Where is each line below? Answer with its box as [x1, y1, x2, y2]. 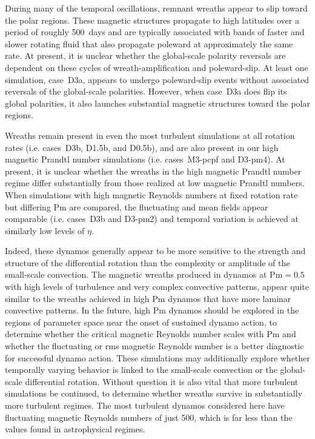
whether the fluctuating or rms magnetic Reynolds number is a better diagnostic [5, 340, 304, 352]
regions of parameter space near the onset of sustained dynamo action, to [5, 315, 277, 328]
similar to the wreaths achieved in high [5, 292, 150, 304]
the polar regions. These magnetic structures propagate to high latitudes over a [5, 13, 299, 26]
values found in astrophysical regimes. [5, 423, 145, 435]
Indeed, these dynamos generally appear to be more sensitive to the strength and [5, 244, 306, 257]
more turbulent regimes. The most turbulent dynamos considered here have [5, 399, 285, 411]
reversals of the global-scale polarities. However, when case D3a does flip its [5, 85, 287, 98]
